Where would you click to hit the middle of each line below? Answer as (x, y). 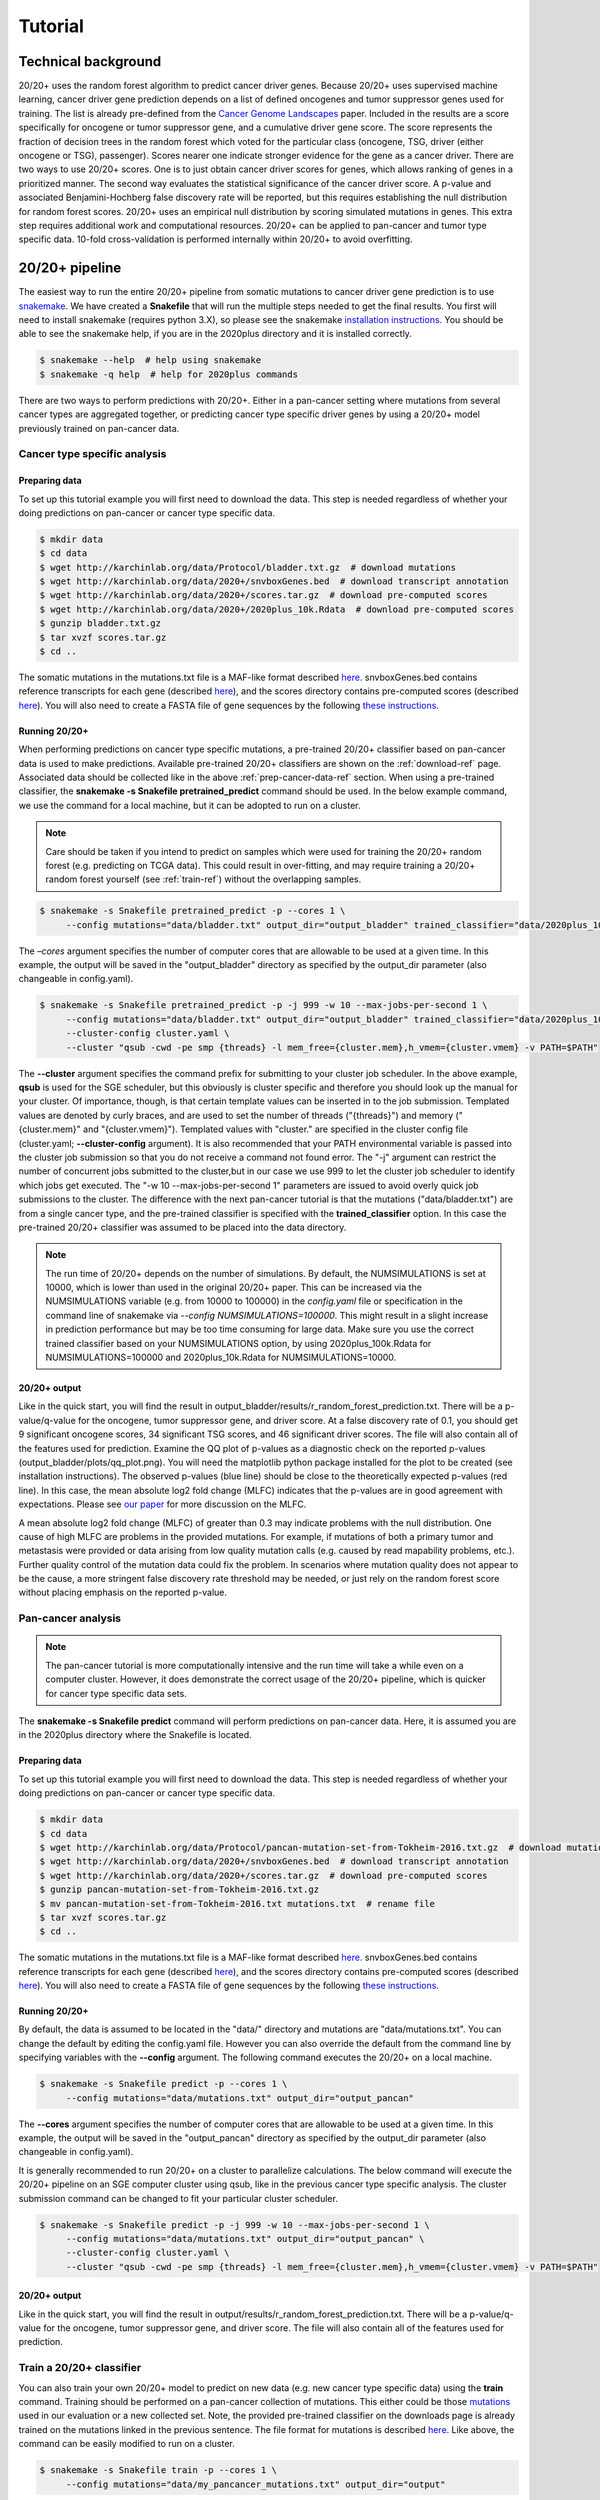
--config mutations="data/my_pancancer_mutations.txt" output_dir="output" (255, 2484)
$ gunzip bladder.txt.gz (100, 623)
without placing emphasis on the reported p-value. (123, 1592)
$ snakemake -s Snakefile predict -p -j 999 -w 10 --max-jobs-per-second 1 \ (234, 2224)
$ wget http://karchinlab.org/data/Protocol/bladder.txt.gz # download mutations (248, 567)
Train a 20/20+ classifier (80, 2368)
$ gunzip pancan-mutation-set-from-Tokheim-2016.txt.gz (179, 1889)
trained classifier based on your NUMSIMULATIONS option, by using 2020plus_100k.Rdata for (238, 1343)
